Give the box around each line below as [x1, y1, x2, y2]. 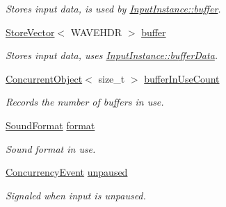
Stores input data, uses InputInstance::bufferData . [6, 48, 218, 63]
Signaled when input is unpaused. [6, 188, 146, 202]
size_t [98, 71, 125, 85]
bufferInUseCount [144, 71, 220, 85]
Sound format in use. [6, 141, 96, 156]
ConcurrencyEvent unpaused [6, 165, 128, 179]
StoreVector [6, 24, 55, 39]
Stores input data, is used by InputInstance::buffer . [6, 1, 221, 15]
